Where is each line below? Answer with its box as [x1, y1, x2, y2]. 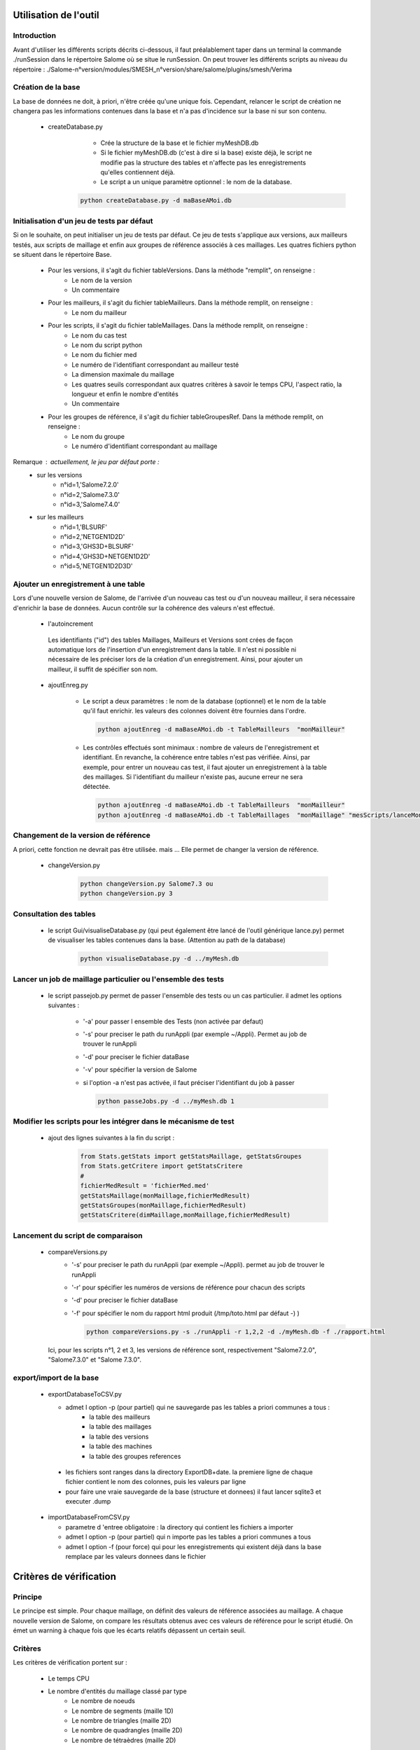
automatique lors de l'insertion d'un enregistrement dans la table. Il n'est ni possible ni [48, 645, 297, 654]
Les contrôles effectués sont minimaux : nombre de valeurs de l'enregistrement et [83, 743, 320, 752]
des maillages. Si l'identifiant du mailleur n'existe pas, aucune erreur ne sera [83, 773, 303, 781]
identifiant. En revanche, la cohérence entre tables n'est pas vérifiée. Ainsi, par [83, 753, 311, 762]
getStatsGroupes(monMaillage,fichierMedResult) [80, 1201, 246, 1209]
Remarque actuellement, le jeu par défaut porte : [13, 458, 160, 466]
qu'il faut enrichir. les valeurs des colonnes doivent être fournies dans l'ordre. [83, 706, 307, 715]
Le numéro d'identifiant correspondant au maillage [71, 442, 218, 450]
